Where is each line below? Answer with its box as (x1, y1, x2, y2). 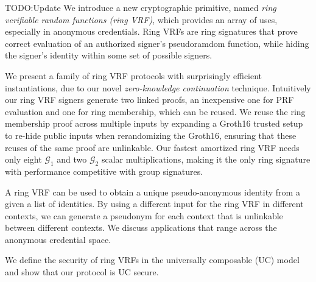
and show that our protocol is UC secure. (5, 266, 159, 278)
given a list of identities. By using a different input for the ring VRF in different (5, 197, 304, 210)
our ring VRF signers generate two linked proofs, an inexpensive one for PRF (5, 93, 294, 106)
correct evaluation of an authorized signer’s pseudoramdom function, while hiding (5, 37, 309, 49)
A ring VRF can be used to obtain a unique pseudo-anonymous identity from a (5, 185, 300, 198)
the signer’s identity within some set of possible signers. (5, 49, 212, 62)
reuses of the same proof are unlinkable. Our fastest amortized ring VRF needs (5, 141, 300, 153)
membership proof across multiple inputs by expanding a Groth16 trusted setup (5, 117, 303, 130)
